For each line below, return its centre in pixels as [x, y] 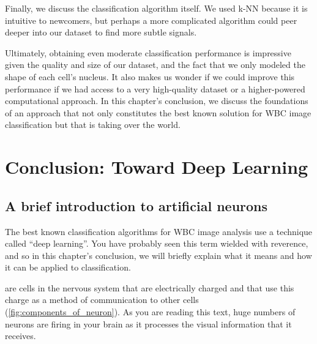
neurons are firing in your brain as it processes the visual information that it [148, 323]
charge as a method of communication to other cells [102, 300]
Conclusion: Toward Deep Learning [157, 167]
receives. [21, 336]
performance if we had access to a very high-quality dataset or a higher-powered [155, 88]
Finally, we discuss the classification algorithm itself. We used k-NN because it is [156, 8]
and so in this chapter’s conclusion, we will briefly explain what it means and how [158, 255]
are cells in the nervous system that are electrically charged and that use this [150, 287]
